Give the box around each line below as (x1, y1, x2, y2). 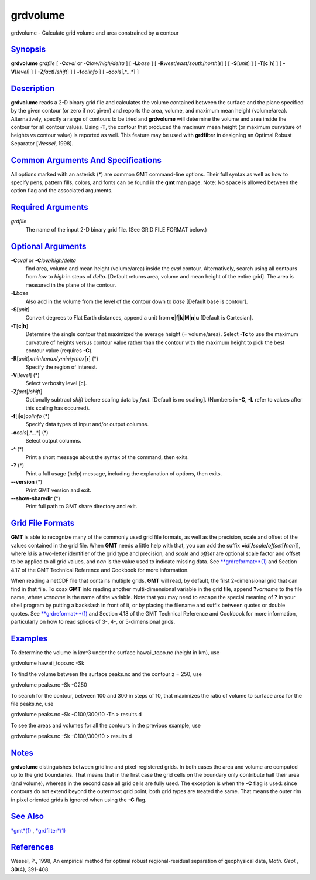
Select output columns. (25, 437, 81, 444)
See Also (11, 811, 44, 821)
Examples (11, 633, 48, 643)
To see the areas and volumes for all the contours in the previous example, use (11, 722, 201, 729)
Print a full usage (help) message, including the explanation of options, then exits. (25, 470, 222, 477)
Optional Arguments (11, 241, 87, 252)
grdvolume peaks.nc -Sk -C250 (11, 681, 87, 688)
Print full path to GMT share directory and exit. (25, 503, 138, 510)
